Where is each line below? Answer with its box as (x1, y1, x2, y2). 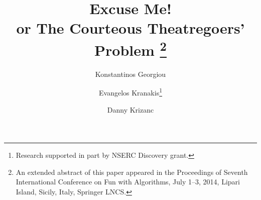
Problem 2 (94, 37, 167, 60)
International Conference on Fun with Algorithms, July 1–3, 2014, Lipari (16, 176, 240, 187)
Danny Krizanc (107, 104, 154, 115)
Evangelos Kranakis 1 (98, 86, 163, 98)
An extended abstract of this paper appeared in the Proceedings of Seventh (16, 166, 248, 177)
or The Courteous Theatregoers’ (16, 18, 245, 38)
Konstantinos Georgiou (95, 68, 166, 79)
